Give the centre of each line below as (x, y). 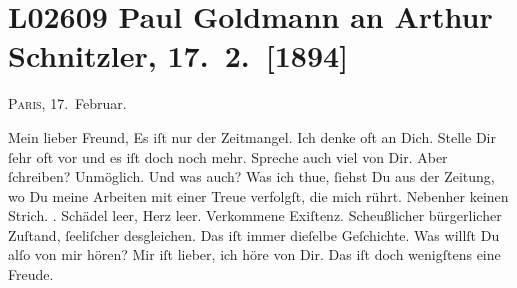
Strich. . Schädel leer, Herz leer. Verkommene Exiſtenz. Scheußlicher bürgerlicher (255, 215)
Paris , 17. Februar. (67, 103)
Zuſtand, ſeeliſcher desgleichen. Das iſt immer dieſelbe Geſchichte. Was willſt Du (254, 234)
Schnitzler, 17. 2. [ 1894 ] (178, 55)
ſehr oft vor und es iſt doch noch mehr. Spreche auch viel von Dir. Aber (228, 156)
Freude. (31, 274)
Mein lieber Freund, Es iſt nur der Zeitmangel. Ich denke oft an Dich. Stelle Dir (252, 136)
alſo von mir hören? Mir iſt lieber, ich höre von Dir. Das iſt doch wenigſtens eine (254, 254)
